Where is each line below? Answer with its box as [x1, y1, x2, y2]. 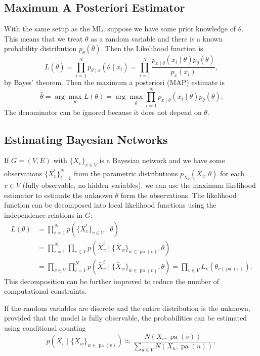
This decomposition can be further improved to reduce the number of [4, 275, 220, 286]
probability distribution [4, 43, 77, 54]
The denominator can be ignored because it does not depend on [4, 106, 202, 117]
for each [220, 168, 245, 178]
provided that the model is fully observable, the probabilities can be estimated [4, 312, 247, 323]
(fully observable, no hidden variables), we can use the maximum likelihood [22, 180, 256, 190]
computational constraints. [4, 286, 87, 296]
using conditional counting [4, 323, 86, 333]
